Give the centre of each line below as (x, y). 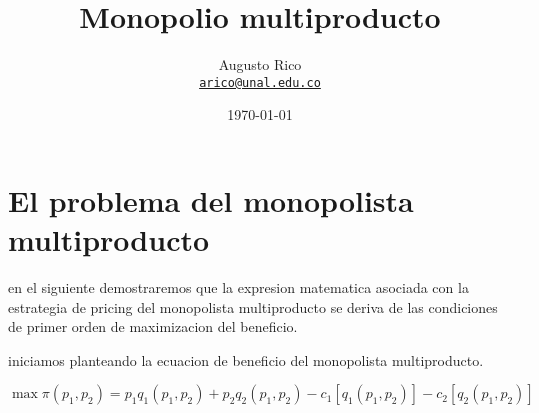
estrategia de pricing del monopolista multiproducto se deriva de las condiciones (253, 306)
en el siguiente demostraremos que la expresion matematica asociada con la (238, 287)
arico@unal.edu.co (260, 82)
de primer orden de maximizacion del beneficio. (153, 326)
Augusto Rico (260, 64)
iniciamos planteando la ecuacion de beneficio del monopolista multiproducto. (246, 359)
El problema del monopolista (211, 199)
